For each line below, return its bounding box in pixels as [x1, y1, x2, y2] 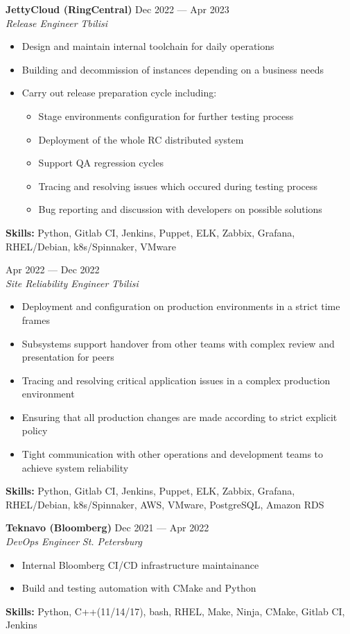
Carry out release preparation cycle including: [21, 85, 217, 100]
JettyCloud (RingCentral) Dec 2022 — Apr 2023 [6, 2, 229, 16]
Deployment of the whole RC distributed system [38, 132, 244, 146]
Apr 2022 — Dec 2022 [6, 262, 100, 277]
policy [21, 423, 48, 438]
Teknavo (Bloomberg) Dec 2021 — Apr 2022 [6, 520, 209, 535]
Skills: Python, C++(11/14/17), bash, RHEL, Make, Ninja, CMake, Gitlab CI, [6, 603, 345, 618]
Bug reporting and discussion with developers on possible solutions [38, 202, 322, 216]
